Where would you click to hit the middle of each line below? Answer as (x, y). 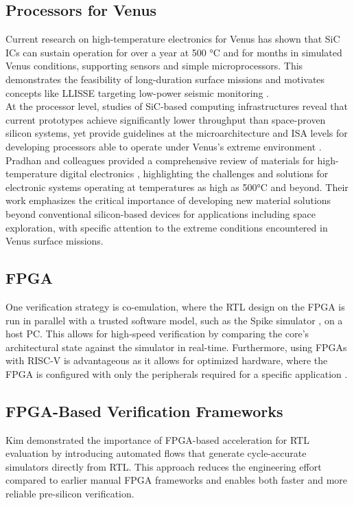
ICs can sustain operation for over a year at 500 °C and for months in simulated (174, 52)
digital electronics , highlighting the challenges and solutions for (194, 173)
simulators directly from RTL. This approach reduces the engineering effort (164, 466)
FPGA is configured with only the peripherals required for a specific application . (177, 373)
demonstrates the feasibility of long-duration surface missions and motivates (165, 79)
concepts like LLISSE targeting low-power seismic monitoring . (137, 92)
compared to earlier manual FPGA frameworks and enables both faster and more (176, 480)
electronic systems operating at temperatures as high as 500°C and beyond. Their (177, 187)
